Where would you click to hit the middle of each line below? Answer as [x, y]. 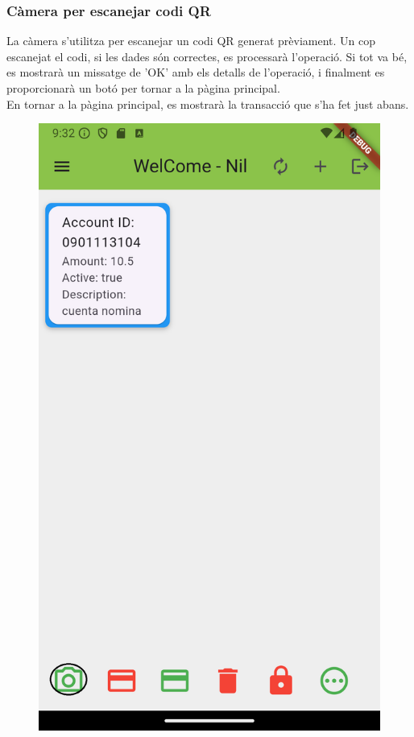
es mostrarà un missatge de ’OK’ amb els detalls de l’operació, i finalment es [196, 72]
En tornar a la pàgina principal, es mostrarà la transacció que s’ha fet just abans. [208, 104]
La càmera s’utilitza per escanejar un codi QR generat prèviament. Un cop [191, 41]
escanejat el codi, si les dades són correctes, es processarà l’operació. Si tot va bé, [207, 56]
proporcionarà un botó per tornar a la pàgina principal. [143, 88]
